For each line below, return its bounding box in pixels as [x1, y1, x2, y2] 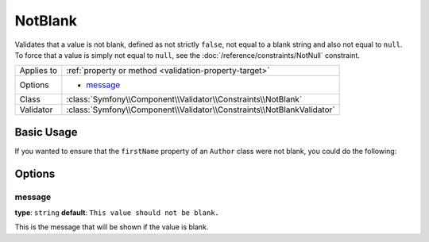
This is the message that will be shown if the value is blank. [14, 222, 209, 232]
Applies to [19, 65, 58, 76]
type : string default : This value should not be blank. [14, 208, 220, 217]
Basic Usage [14, 125, 78, 139]
